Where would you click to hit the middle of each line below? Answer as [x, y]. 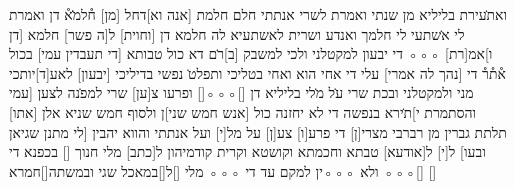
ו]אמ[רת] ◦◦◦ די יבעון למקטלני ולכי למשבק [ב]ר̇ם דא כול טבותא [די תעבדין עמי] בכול [251, 53]
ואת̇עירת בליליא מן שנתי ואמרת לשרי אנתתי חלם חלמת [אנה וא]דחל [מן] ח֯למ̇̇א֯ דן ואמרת [258, 14]
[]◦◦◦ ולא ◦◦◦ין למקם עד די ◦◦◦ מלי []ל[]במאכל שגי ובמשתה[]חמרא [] [223, 170]
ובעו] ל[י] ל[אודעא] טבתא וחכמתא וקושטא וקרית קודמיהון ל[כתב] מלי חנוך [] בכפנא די [247, 151]
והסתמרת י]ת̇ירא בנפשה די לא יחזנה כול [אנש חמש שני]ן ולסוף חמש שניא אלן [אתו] [243, 111]
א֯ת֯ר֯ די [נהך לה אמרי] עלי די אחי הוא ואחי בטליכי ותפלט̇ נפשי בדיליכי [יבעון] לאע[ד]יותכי [257, 72]
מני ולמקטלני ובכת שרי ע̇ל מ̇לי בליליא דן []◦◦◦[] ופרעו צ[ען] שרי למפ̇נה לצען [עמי [241, 92]
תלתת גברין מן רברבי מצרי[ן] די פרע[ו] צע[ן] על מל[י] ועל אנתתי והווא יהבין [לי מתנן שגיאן [258, 131]
